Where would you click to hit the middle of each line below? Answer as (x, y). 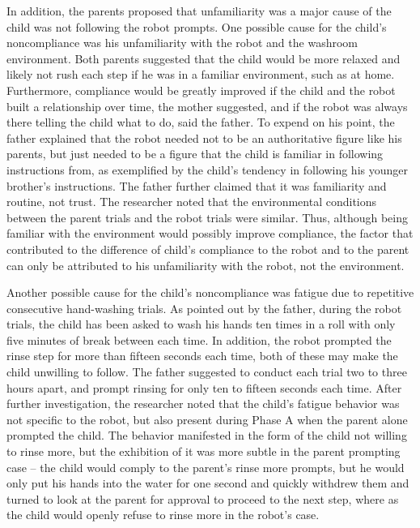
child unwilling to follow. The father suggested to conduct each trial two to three (207, 372)
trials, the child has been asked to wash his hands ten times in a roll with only (201, 324)
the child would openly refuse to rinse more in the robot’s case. (163, 515)
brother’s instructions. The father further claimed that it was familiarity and (197, 185)
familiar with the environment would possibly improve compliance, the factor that (210, 233)
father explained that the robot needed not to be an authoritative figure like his (204, 137)
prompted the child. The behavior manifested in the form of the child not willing (207, 435)
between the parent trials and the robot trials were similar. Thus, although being (208, 217)
